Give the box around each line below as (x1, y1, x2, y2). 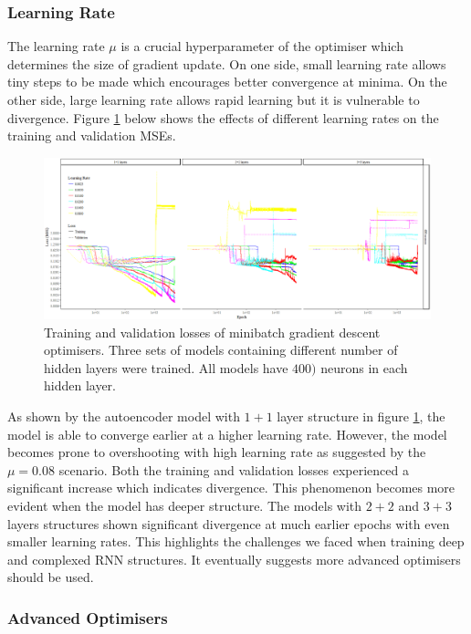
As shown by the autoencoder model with (7, 406, 240, 425)
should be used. (7, 567, 94, 587)
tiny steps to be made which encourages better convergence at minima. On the (7, 72, 447, 91)
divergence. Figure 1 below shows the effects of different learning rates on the (7, 108, 439, 127)
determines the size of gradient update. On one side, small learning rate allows (7, 54, 446, 73)
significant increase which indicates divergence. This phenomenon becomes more (7, 478, 455, 497)
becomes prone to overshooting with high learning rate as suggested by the (7, 442, 426, 462)
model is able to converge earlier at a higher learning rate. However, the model (7, 424, 447, 443)
